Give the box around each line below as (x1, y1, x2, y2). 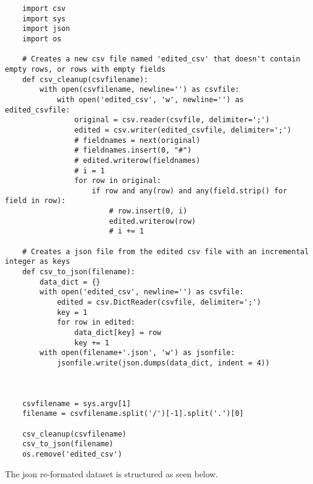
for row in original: (74, 176, 161, 185)
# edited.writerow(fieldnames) (74, 156, 201, 165)
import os (22, 34, 62, 43)
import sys (22, 14, 66, 23)
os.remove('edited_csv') (22, 449, 123, 458)
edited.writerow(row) (109, 216, 196, 226)
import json (22, 24, 70, 33)
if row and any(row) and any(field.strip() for (92, 186, 288, 195)
